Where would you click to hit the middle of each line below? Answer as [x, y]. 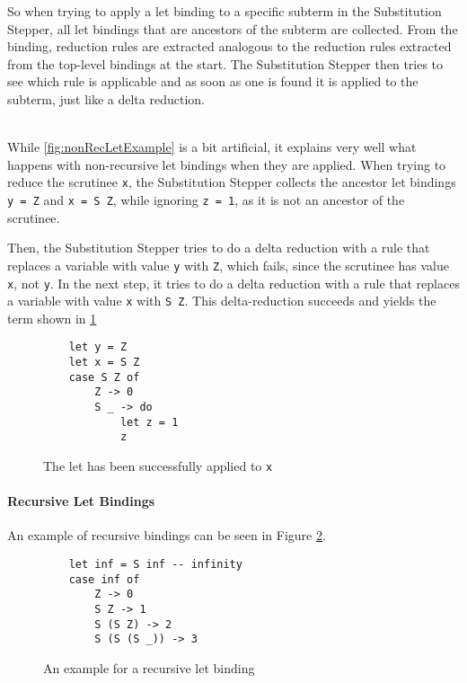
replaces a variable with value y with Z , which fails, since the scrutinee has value [228, 265]
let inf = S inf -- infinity [155, 565]
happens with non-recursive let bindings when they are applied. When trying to [227, 164]
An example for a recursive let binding [149, 667]
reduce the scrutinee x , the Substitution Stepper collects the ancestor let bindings [232, 182]
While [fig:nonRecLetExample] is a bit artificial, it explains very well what [212, 147]
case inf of [104, 579]
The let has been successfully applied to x [158, 466]
